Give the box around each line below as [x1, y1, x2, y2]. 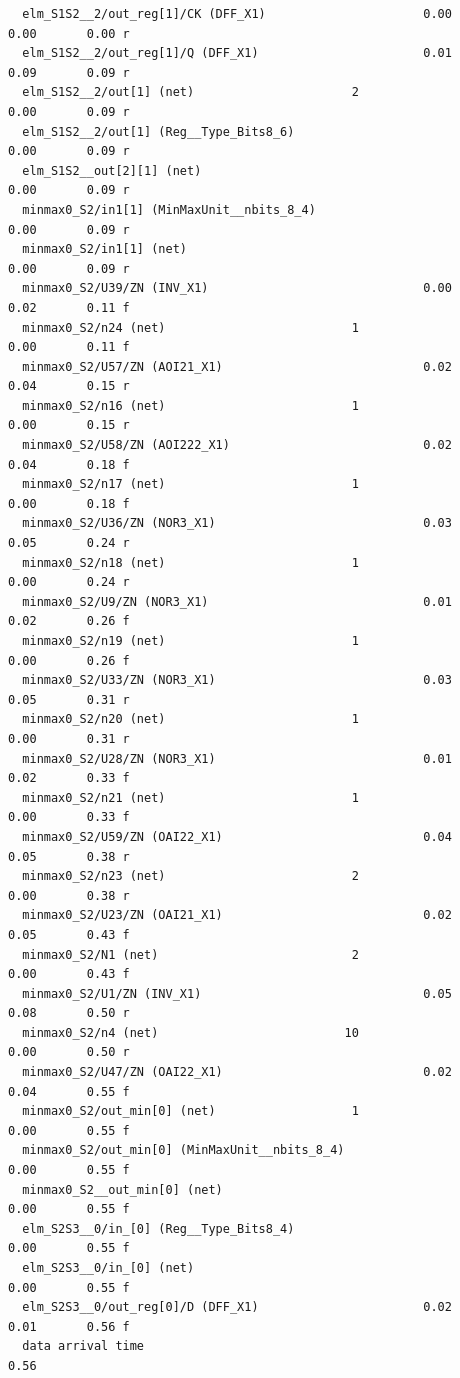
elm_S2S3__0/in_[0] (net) [22, 1261, 195, 1275]
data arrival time [22, 1339, 145, 1354]
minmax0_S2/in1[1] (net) [22, 242, 187, 257]
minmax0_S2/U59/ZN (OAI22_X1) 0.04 [22, 829, 452, 844]
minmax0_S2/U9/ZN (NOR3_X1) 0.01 [22, 594, 452, 609]
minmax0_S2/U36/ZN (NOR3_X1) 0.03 [22, 516, 452, 531]
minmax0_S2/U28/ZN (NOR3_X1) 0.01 [22, 751, 452, 766]
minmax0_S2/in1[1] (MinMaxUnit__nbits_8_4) [22, 202, 316, 217]
